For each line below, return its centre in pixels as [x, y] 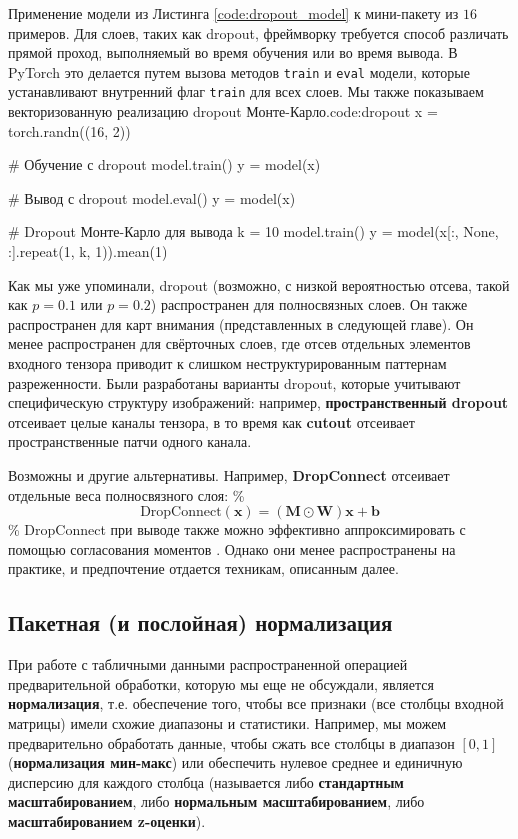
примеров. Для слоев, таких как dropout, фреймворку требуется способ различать [258, 32]
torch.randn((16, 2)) [69, 130]
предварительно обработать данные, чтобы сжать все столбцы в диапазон [231, 742]
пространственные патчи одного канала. [130, 441]
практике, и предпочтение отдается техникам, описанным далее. [203, 568]
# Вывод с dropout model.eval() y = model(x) [152, 197]
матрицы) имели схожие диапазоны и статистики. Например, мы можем [227, 722]
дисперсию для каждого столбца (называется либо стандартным [206, 781]
